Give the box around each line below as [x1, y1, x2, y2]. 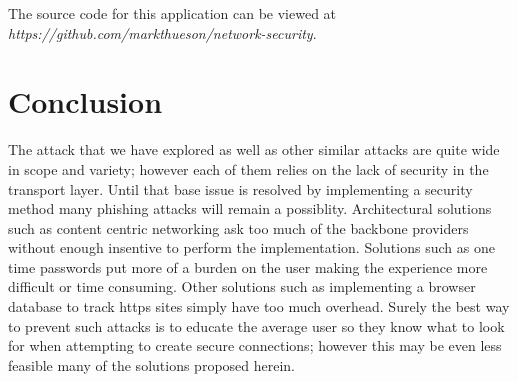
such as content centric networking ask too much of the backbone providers [8, 217, 469, 238]
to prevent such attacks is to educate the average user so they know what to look [8, 315, 505, 336]
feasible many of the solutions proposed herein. [8, 354, 296, 375]
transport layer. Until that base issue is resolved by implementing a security [8, 178, 473, 199]
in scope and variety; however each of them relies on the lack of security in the [8, 158, 489, 179]
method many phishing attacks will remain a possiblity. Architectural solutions [8, 198, 492, 219]
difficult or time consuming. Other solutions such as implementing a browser [8, 276, 476, 297]
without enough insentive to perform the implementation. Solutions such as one [8, 237, 495, 258]
